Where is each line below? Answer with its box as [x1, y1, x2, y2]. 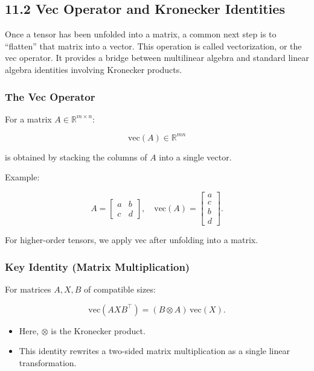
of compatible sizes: [84, 283, 156, 296]
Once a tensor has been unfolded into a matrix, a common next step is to [5, 28, 277, 40]
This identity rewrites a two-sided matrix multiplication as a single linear [19, 344, 290, 357]
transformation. [19, 356, 77, 369]
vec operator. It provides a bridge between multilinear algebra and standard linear [5, 51, 309, 64]
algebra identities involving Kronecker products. [5, 63, 182, 75]
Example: [5, 171, 40, 183]
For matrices [5, 283, 51, 296]
